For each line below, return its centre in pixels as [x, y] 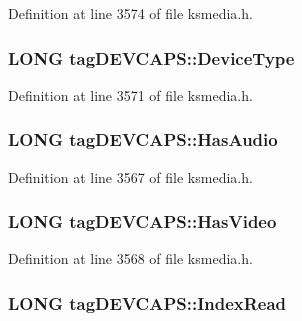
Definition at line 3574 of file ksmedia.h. [130, 13]
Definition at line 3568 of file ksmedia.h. [130, 258]
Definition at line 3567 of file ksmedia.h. [130, 176]
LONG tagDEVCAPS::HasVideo [142, 221]
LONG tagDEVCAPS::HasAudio [143, 139]
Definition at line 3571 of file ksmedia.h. [130, 94]
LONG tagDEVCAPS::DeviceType [151, 57]
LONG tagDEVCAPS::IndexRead [147, 302]
